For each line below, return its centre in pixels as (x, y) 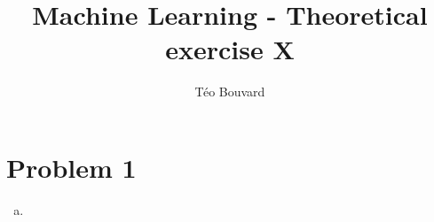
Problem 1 (71, 167)
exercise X (230, 49)
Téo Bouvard (230, 92)
